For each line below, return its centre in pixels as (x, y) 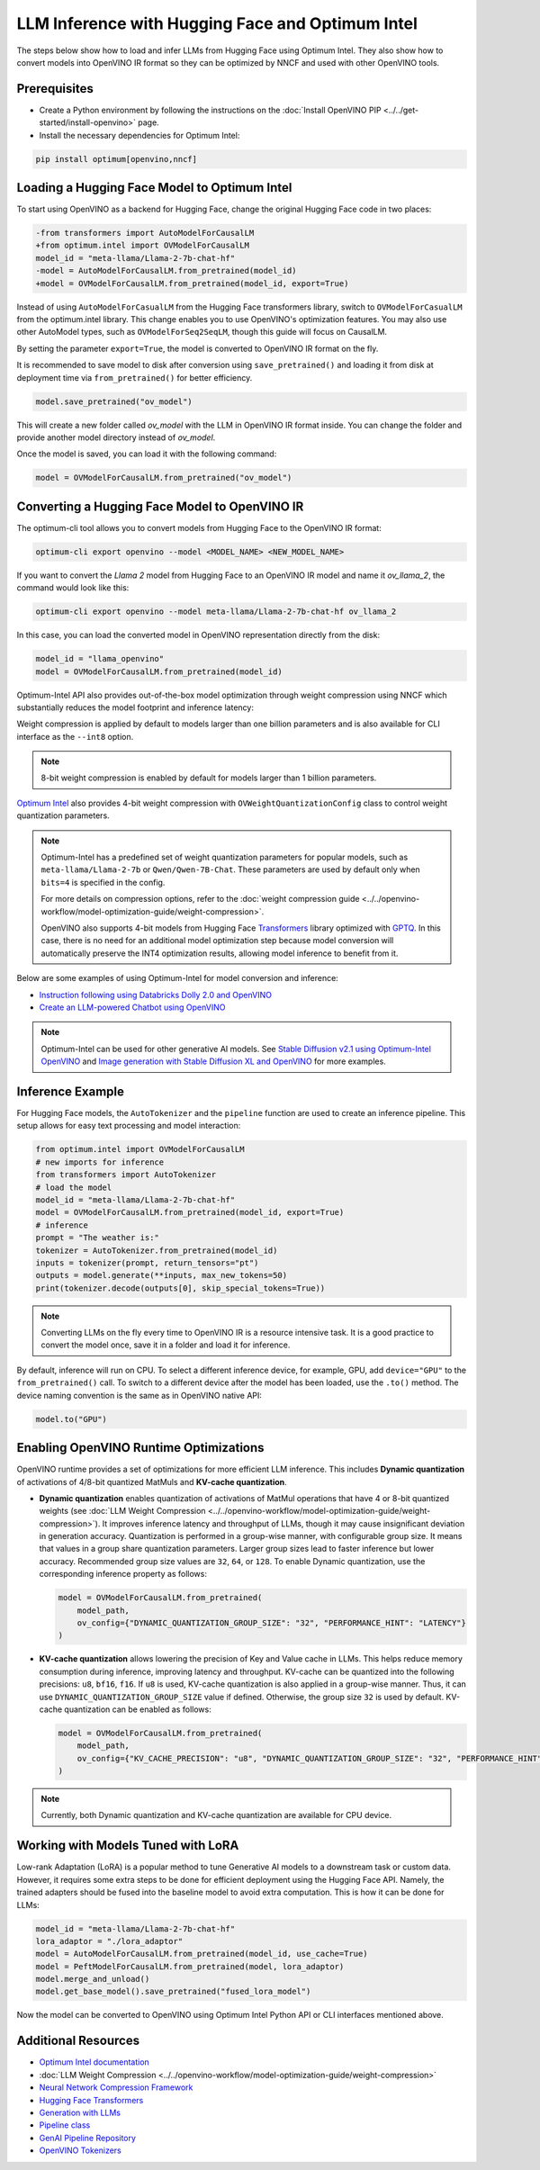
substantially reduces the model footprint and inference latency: (135, 707)
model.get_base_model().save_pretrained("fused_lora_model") (173, 1992)
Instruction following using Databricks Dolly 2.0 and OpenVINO (156, 995)
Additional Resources (78, 2041)
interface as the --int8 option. (75, 736)
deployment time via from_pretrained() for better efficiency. (135, 377)
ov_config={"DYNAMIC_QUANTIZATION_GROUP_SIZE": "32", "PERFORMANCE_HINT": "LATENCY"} (272, 1623)
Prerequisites (55, 89)
